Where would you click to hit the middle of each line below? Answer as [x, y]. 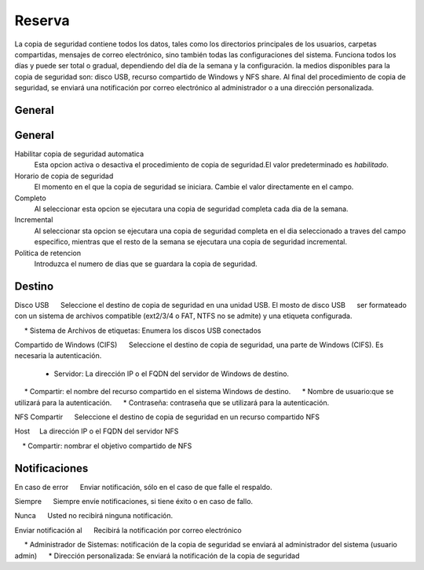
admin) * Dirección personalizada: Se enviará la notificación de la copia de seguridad [157, 555]
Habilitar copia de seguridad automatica [79, 154]
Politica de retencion [48, 253]
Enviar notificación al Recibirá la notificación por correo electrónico [128, 530]
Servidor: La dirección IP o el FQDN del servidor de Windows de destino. [172, 374]
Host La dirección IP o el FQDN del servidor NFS [97, 431]
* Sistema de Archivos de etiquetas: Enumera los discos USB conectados [143, 331]
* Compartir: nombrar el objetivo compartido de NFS [107, 446]
